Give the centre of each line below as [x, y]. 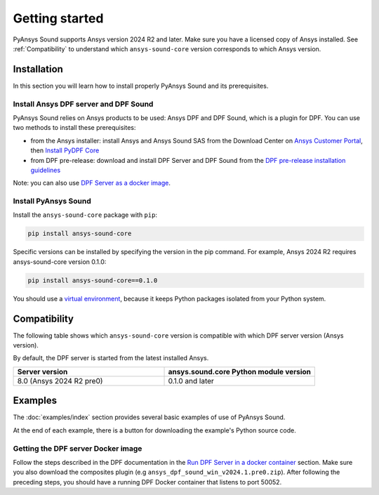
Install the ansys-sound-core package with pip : [85, 215]
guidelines [46, 170]
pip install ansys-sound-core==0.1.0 [93, 280]
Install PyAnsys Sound [52, 202]
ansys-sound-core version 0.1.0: [60, 262]
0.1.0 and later [191, 381]
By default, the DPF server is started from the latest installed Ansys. [111, 358]
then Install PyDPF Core [65, 150]
